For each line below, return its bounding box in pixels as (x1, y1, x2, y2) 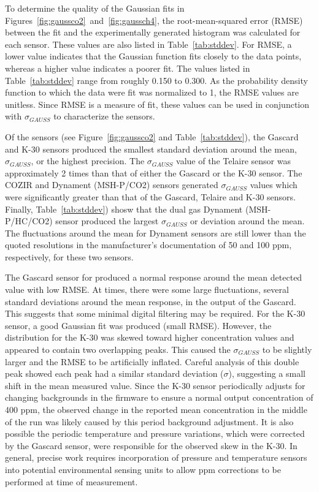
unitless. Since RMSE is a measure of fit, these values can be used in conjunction (5, 97, 310, 110)
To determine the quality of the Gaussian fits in (5, 2, 185, 14)
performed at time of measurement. (5, 475, 138, 488)
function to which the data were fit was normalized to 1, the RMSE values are (5, 86, 299, 99)
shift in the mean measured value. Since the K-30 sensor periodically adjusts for (5, 379, 306, 392)
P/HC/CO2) (5, 214, 53, 227)
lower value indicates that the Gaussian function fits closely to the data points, (5, 50, 302, 62)
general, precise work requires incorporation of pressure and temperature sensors (5, 451, 307, 464)
